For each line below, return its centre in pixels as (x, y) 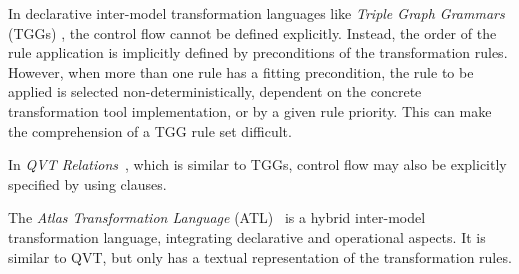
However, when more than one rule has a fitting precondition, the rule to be (241, 71)
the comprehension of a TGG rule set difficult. (150, 130)
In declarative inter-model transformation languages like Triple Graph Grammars (256, 13)
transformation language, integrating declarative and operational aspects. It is (247, 236)
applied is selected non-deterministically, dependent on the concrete (215, 91)
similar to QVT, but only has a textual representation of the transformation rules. (260, 256)
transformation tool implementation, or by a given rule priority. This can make (250, 110)
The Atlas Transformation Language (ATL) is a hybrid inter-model (217, 217)
